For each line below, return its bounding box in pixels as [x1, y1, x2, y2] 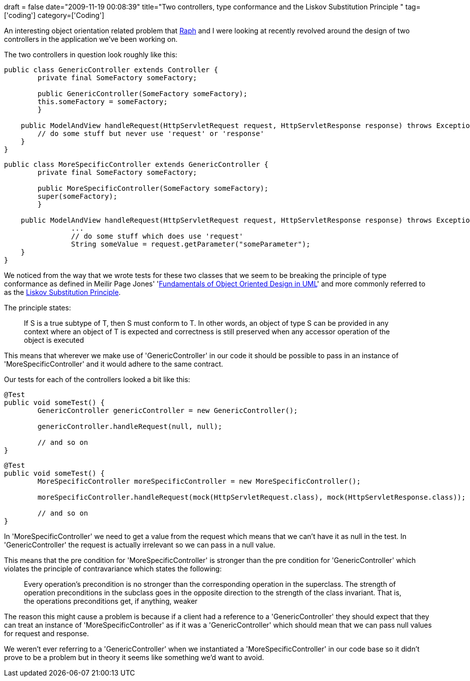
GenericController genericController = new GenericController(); [37, 407, 298, 414]
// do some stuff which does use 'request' [71, 232, 243, 240]
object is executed [24, 336, 84, 344]
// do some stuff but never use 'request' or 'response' [37, 130, 264, 137]
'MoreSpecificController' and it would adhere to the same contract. [4, 360, 224, 368]
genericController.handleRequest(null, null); [37, 422, 223, 430]
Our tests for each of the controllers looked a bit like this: [4, 375, 190, 384]
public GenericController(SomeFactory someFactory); [37, 90, 247, 98]
